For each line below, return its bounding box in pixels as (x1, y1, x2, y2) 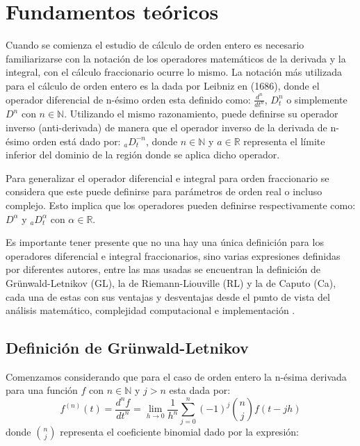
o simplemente (286, 92, 347, 106)
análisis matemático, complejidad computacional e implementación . (6, 303, 295, 317)
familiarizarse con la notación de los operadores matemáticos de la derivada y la (6, 51, 346, 65)
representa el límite (243, 133, 325, 148)
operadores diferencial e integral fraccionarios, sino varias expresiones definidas (6, 248, 341, 263)
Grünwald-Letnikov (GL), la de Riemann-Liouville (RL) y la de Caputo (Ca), (6, 275, 336, 290)
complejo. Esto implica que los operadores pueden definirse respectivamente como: (6, 197, 356, 212)
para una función (6, 383, 78, 397)
